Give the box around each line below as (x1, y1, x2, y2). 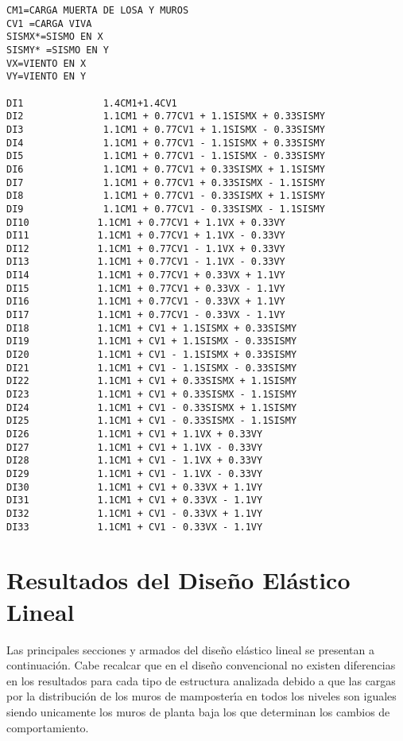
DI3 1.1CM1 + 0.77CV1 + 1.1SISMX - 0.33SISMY (6, 123, 325, 135)
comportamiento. (6, 719, 89, 735)
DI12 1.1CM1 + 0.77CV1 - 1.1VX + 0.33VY (6, 242, 285, 254)
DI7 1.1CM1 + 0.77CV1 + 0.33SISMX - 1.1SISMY (6, 177, 325, 188)
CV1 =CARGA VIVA (6, 17, 92, 29)
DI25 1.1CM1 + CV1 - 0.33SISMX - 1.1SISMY (6, 415, 297, 427)
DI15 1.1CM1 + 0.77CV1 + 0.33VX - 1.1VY (6, 282, 285, 294)
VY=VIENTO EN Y (6, 71, 87, 83)
